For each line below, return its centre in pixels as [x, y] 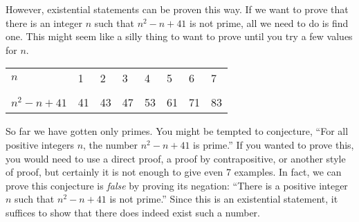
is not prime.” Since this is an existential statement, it [224, 199]
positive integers [40, 144]
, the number [111, 144]
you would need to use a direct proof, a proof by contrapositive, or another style [176, 158]
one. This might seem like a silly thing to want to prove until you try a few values [179, 36]
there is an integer [44, 22]
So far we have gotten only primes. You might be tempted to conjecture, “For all [177, 131]
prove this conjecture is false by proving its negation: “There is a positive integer [177, 185]
